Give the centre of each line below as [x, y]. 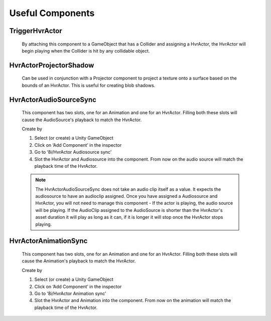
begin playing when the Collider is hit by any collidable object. [86, 51]
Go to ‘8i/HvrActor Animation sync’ [70, 293]
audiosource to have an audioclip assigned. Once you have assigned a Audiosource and [126, 196]
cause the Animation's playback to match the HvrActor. [79, 261]
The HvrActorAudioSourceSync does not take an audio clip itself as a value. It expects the [128, 189]
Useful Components [52, 13]
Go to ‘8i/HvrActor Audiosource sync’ [73, 152]
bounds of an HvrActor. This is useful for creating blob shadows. [89, 85]
